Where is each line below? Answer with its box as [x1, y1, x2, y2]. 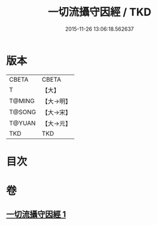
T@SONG [9, 108, 37, 116]
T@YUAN [9, 119, 36, 127]
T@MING [9, 97, 35, 105]
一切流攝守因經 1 [6, 210, 66, 220]
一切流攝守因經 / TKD [47, 5, 152, 19]
